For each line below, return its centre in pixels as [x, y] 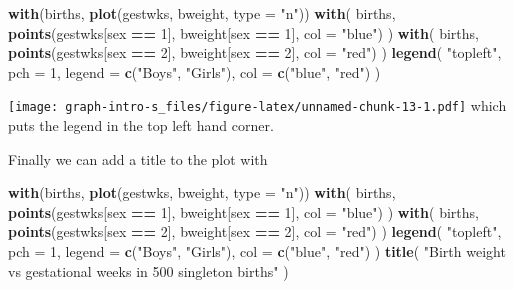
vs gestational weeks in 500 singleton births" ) [148, 270]
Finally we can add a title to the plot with [138, 158]
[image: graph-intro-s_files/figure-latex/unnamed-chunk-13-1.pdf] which [257, 105]
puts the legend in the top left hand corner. [141, 125]
